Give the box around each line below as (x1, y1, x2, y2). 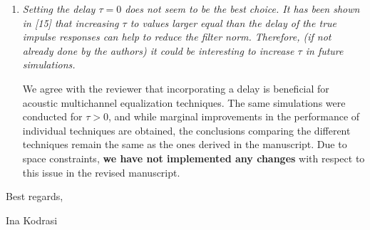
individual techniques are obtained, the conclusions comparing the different (22, 122, 351, 137)
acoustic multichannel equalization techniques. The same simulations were (22, 95, 346, 110)
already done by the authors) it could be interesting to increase (22, 43, 294, 58)
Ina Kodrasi (6, 212, 58, 227)
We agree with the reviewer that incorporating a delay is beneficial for (22, 80, 329, 95)
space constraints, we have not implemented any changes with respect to (22, 150, 365, 165)
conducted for (22, 109, 83, 124)
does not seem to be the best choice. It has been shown (125, 1, 360, 16)
